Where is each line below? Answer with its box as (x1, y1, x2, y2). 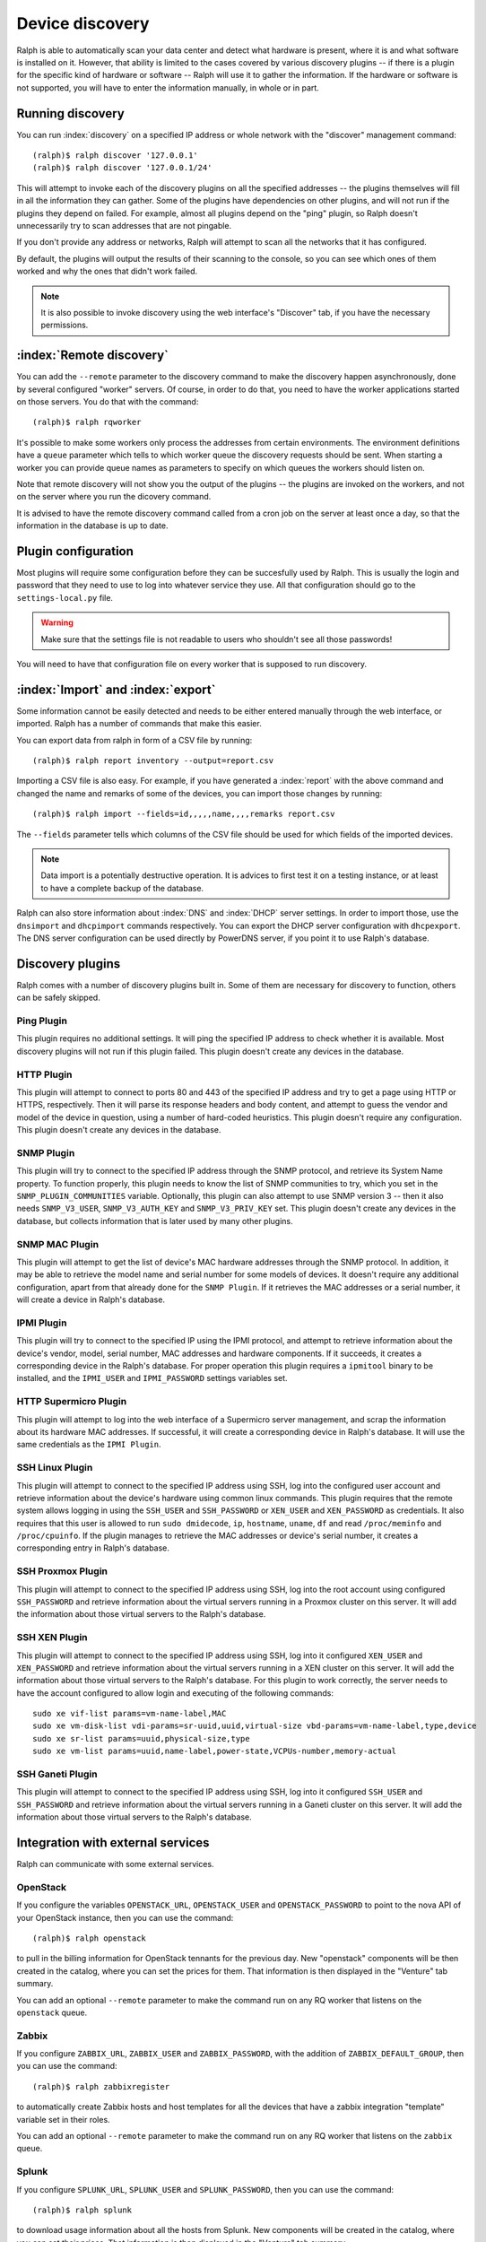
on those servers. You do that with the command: (16, 396, 199, 407)
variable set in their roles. (16, 2114, 111, 2125)
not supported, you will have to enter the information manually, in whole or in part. (16, 82, 320, 93)
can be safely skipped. (16, 992, 100, 1004)
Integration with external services (16, 1835, 210, 1850)
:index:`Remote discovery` (16, 348, 169, 363)
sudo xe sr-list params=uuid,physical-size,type (32, 1734, 250, 1743)
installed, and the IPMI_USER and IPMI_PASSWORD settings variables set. (16, 1373, 288, 1384)
